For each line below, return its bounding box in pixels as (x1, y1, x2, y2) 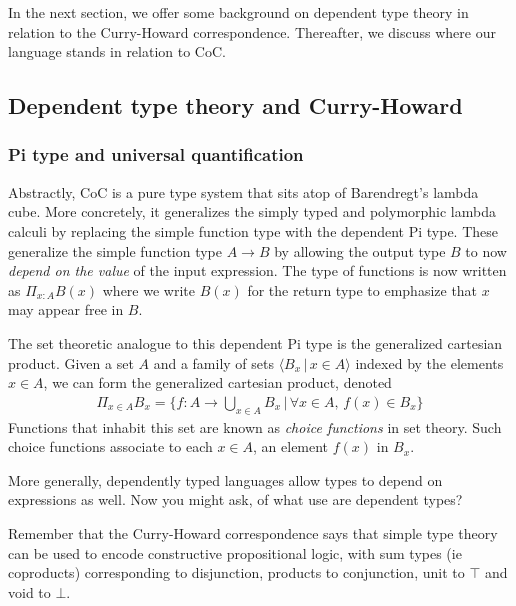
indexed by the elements (355, 352, 504, 373)
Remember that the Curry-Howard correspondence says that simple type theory (8, 522, 498, 543)
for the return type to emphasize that (247, 279, 478, 300)
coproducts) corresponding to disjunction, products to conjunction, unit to (8, 562, 465, 583)
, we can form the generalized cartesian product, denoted (43, 372, 392, 393)
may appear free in (8, 299, 124, 320)
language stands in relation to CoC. (8, 41, 226, 62)
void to (8, 581, 51, 602)
